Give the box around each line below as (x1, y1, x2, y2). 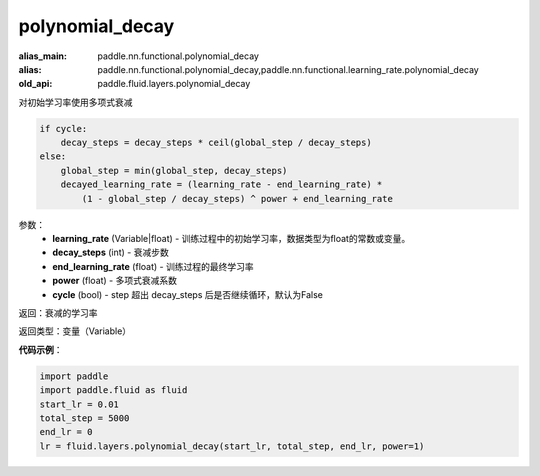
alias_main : (18, 50, 67, 62)
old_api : (18, 78, 53, 90)
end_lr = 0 (39, 426, 93, 438)
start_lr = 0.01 (39, 398, 120, 410)
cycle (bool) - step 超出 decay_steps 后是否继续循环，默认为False (52, 288, 324, 300)
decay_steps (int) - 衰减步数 (52, 246, 169, 259)
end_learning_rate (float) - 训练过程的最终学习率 (52, 260, 254, 272)
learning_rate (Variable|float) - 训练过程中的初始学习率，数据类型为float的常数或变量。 (52, 233, 411, 245)
